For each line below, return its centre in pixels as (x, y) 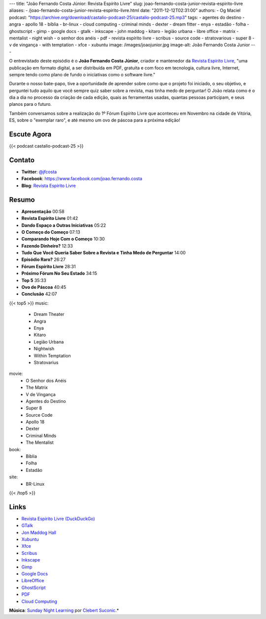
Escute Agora (30, 135)
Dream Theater (49, 314)
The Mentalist (40, 442)
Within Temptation (52, 356)
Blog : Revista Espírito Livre (49, 186)
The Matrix (37, 387)
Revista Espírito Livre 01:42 (50, 218)
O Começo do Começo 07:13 (51, 232)
